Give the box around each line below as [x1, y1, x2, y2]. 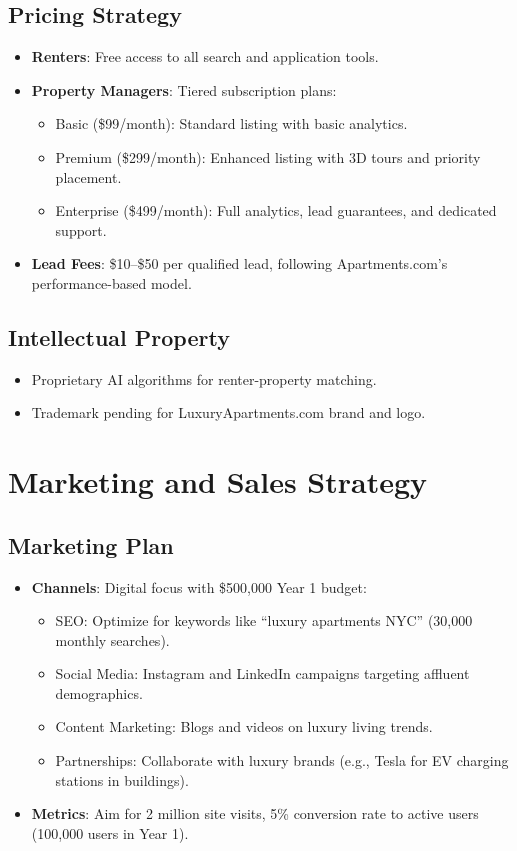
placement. [55, 166, 122, 187]
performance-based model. [31, 272, 192, 293]
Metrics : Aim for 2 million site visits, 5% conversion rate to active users [31, 803, 479, 824]
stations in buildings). [55, 769, 189, 790]
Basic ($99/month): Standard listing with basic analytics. [55, 113, 408, 134]
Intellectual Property [8, 321, 230, 352]
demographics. [55, 682, 143, 703]
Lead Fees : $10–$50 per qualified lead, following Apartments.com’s [31, 253, 448, 274]
